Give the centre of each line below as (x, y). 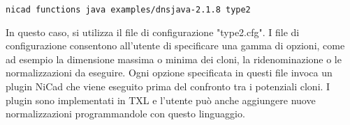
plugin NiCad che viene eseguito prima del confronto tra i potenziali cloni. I (168, 86)
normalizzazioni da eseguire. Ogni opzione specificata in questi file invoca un (169, 73)
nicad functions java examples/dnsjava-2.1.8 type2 (128, 10)
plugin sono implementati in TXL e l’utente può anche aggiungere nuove (161, 100)
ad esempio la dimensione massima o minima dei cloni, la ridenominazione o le (174, 59)
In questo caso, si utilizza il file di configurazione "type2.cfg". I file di (153, 32)
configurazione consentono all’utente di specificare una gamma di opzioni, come (175, 45)
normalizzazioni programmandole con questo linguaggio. (125, 114)
